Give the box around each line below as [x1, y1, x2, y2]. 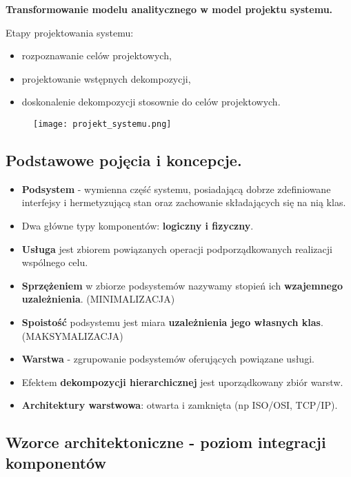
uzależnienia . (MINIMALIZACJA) [21, 292, 175, 306]
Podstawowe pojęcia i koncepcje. [6, 150, 242, 171]
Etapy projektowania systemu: [6, 25, 134, 39]
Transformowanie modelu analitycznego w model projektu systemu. [6, 2, 333, 16]
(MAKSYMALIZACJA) [21, 328, 123, 343]
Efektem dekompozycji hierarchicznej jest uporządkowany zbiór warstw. [21, 374, 343, 389]
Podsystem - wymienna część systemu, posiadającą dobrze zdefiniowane [21, 181, 331, 196]
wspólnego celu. [21, 255, 88, 270]
